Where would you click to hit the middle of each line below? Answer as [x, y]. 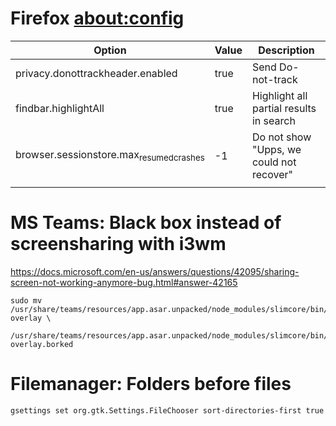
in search [273, 120]
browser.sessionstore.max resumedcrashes [110, 156]
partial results [284, 108]
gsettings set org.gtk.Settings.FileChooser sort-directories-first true [167, 410]
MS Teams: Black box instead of [146, 223]
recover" [272, 174]
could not [274, 162]
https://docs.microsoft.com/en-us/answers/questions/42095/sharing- [155, 271]
